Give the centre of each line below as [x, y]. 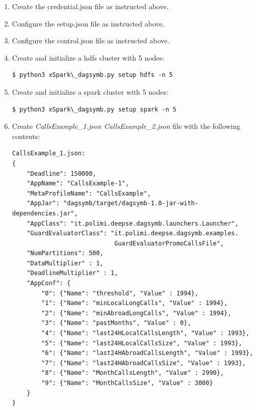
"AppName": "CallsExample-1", [78, 184]
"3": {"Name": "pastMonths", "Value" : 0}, [116, 323]
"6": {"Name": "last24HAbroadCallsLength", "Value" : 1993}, [147, 353]
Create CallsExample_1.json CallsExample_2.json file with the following [126, 126]
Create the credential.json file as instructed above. [90, 6]
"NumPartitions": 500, [65, 253]
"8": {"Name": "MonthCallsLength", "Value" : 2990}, [133, 373]
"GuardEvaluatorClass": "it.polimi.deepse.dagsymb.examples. [133, 234]
